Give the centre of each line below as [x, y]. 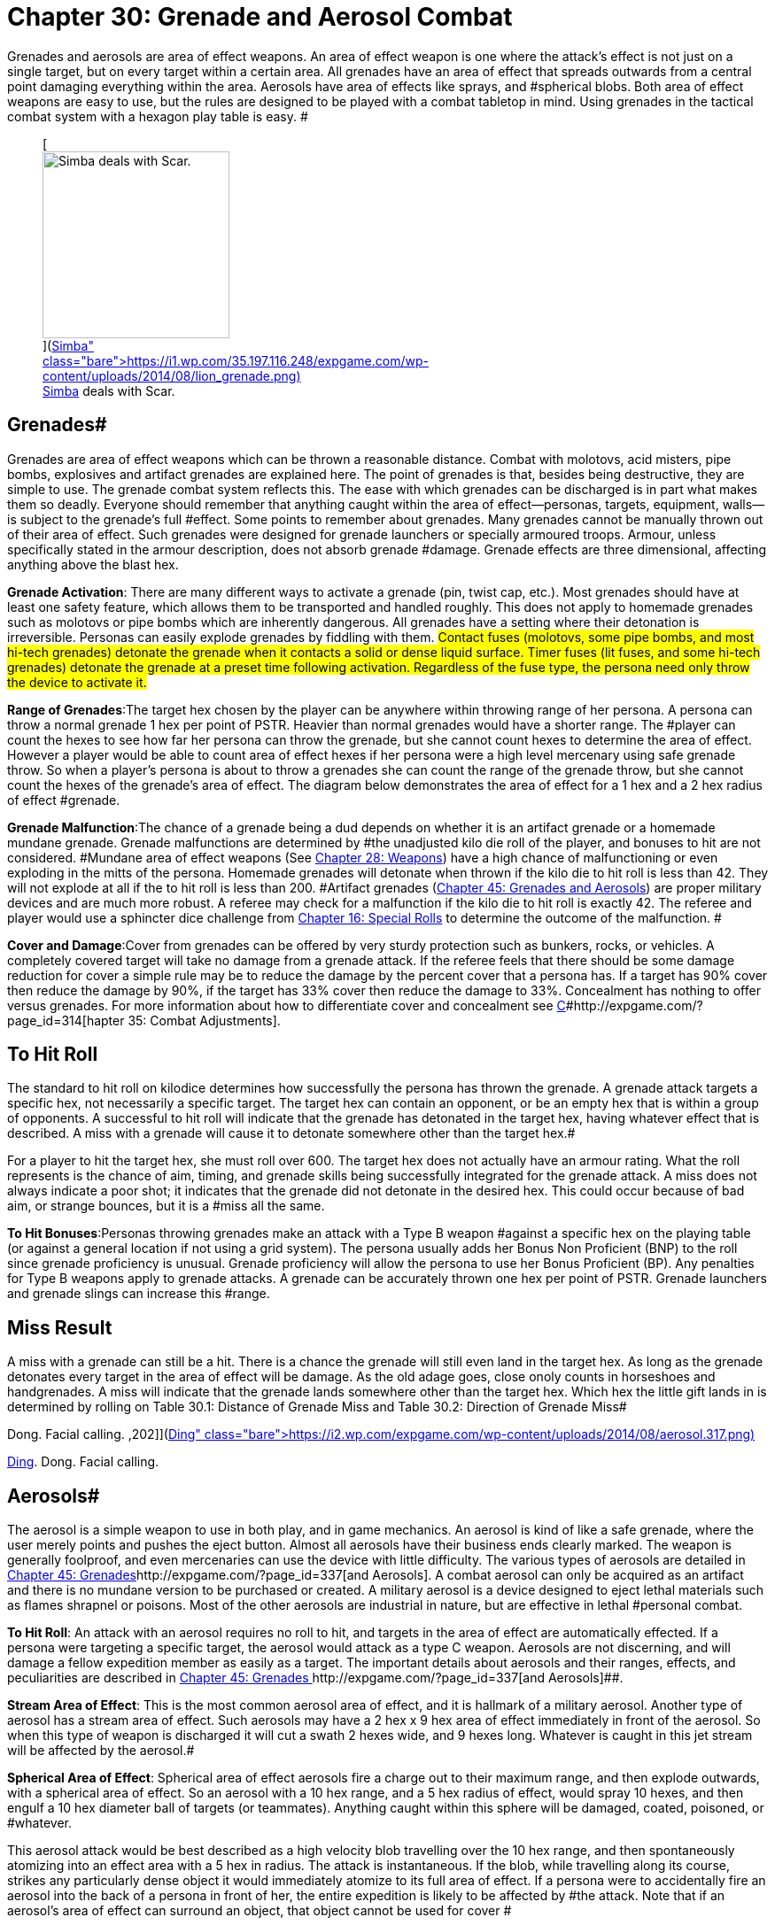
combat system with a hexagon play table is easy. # [158, 116]
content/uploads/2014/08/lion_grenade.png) [172, 375]
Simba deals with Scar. [109, 390]
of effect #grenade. [64, 800]
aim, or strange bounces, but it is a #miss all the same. [166, 1206]
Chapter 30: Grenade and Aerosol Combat [260, 17]
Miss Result [60, 1327]
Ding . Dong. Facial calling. [83, 1462]
